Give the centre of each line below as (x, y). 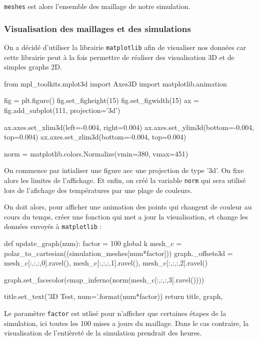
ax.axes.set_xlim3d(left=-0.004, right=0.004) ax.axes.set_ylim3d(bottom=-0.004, (129, 127)
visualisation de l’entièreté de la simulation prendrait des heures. (103, 333)
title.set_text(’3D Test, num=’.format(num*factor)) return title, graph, (113, 296)
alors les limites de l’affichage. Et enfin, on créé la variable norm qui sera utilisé (125, 180)
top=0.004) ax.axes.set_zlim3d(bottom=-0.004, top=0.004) (95, 137)
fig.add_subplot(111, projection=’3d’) (62, 110)
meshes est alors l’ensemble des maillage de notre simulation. (97, 6)
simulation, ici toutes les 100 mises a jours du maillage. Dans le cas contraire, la (126, 323)
